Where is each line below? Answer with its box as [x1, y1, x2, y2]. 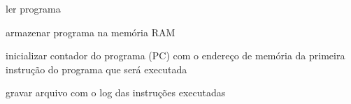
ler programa [6, 1, 61, 15]
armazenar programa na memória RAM [6, 24, 175, 39]
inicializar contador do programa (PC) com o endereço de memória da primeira [6, 48, 345, 63]
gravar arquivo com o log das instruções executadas [6, 85, 226, 100]
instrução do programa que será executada [6, 61, 187, 76]
